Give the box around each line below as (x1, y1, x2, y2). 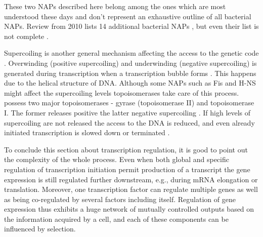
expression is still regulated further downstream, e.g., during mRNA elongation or (4, 174, 258, 184)
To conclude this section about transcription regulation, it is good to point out (4, 144, 248, 154)
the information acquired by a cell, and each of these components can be (4, 213, 229, 224)
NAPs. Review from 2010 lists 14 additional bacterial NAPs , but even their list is (4, 21, 259, 31)
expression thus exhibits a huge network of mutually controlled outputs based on (4, 204, 254, 214)
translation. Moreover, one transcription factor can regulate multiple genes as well (4, 184, 258, 194)
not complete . (4, 30, 49, 41)
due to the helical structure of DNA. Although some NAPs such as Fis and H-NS (4, 77, 256, 88)
